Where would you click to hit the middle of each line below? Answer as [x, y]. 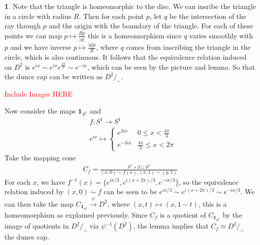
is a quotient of [183, 214]
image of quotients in [37, 226]
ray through [23, 26]
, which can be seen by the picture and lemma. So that [171, 66]
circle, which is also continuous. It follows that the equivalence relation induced [126, 57]
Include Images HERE [39, 94]
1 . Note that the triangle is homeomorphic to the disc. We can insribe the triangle [130, 6]
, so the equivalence [209, 182]
